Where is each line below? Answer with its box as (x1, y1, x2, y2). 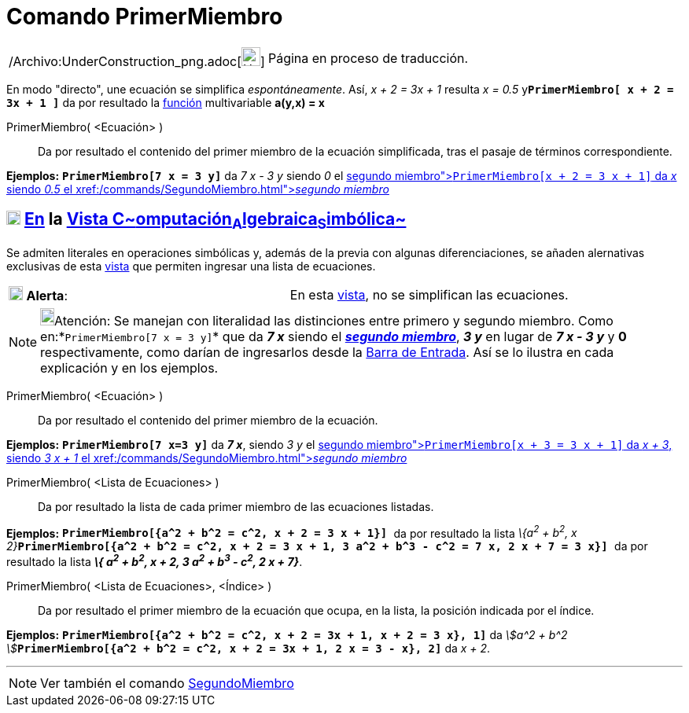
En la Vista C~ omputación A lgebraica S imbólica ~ (24, 209, 407, 233)
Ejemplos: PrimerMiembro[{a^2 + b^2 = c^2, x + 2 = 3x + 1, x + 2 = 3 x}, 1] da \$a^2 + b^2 (6, 628, 568, 642)
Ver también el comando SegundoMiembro (40, 675, 294, 692)
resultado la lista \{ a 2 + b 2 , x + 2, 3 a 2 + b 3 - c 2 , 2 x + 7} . (6, 553, 303, 569)
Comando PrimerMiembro (6, 3, 283, 30)
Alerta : (26, 287, 68, 303)
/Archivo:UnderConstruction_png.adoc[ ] (9, 53, 265, 69)
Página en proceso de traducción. (267, 50, 469, 66)
